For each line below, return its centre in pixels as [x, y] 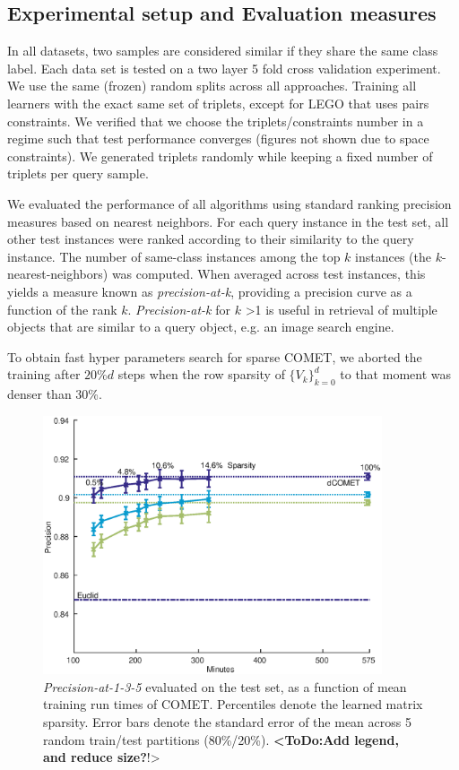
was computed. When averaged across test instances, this [268, 274]
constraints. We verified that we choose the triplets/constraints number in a [216, 121]
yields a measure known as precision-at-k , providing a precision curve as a [210, 291]
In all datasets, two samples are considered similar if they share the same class [223, 51]
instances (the [393, 256]
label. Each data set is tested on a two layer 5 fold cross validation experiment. [224, 68]
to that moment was [395, 374]
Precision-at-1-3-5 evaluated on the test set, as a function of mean [225, 686]
